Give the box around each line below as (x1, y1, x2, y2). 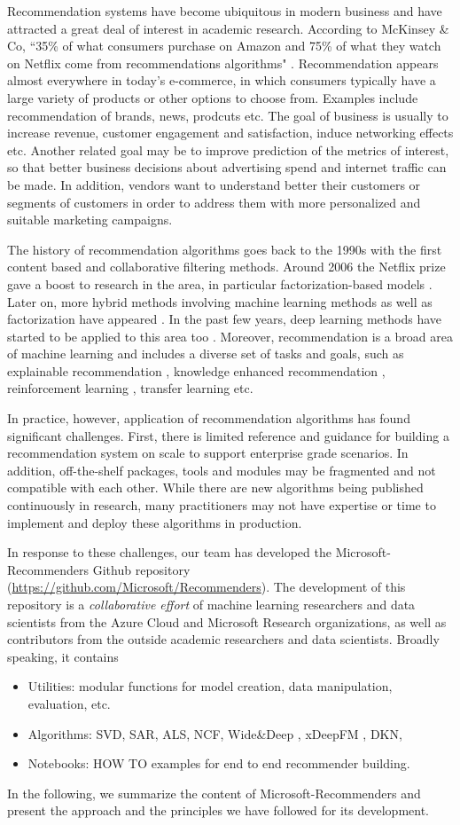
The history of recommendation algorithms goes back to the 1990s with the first (7, 240, 442, 258)
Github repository (92, 560, 191, 578)
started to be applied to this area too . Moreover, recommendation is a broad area (7, 326, 453, 345)
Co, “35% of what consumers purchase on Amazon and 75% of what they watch (7, 36, 441, 55)
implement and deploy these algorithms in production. (7, 513, 302, 531)
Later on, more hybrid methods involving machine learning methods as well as (7, 292, 433, 310)
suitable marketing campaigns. (7, 210, 173, 229)
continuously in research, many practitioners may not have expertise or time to (7, 496, 436, 515)
